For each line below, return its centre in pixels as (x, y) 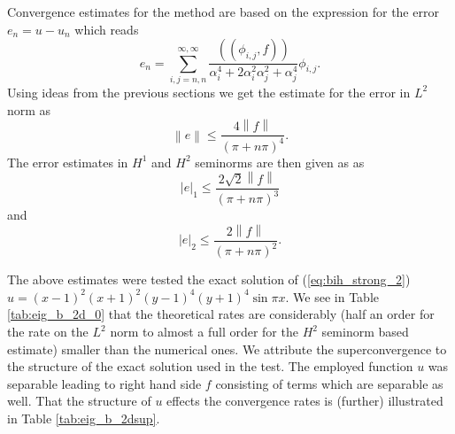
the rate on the (48, 332)
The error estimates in (68, 162)
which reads (107, 29)
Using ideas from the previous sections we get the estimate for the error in (209, 92)
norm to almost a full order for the (204, 332)
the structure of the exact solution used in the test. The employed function (210, 366)
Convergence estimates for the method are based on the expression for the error (223, 12)
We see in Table (336, 296)
